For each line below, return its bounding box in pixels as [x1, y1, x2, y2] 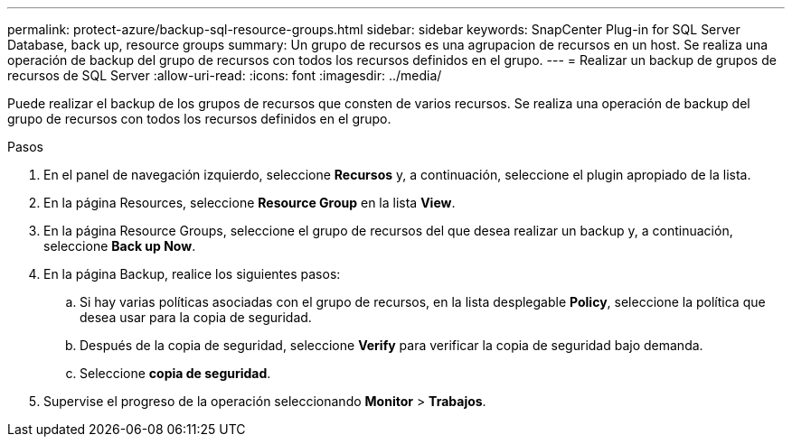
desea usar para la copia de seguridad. [80, 310, 312, 325]
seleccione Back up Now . [43, 238, 196, 254]
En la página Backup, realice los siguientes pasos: [43, 266, 341, 282]
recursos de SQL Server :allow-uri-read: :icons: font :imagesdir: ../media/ [7, 68, 442, 83]
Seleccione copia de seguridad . [80, 365, 271, 381]
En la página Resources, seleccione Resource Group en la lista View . [43, 195, 456, 210]
